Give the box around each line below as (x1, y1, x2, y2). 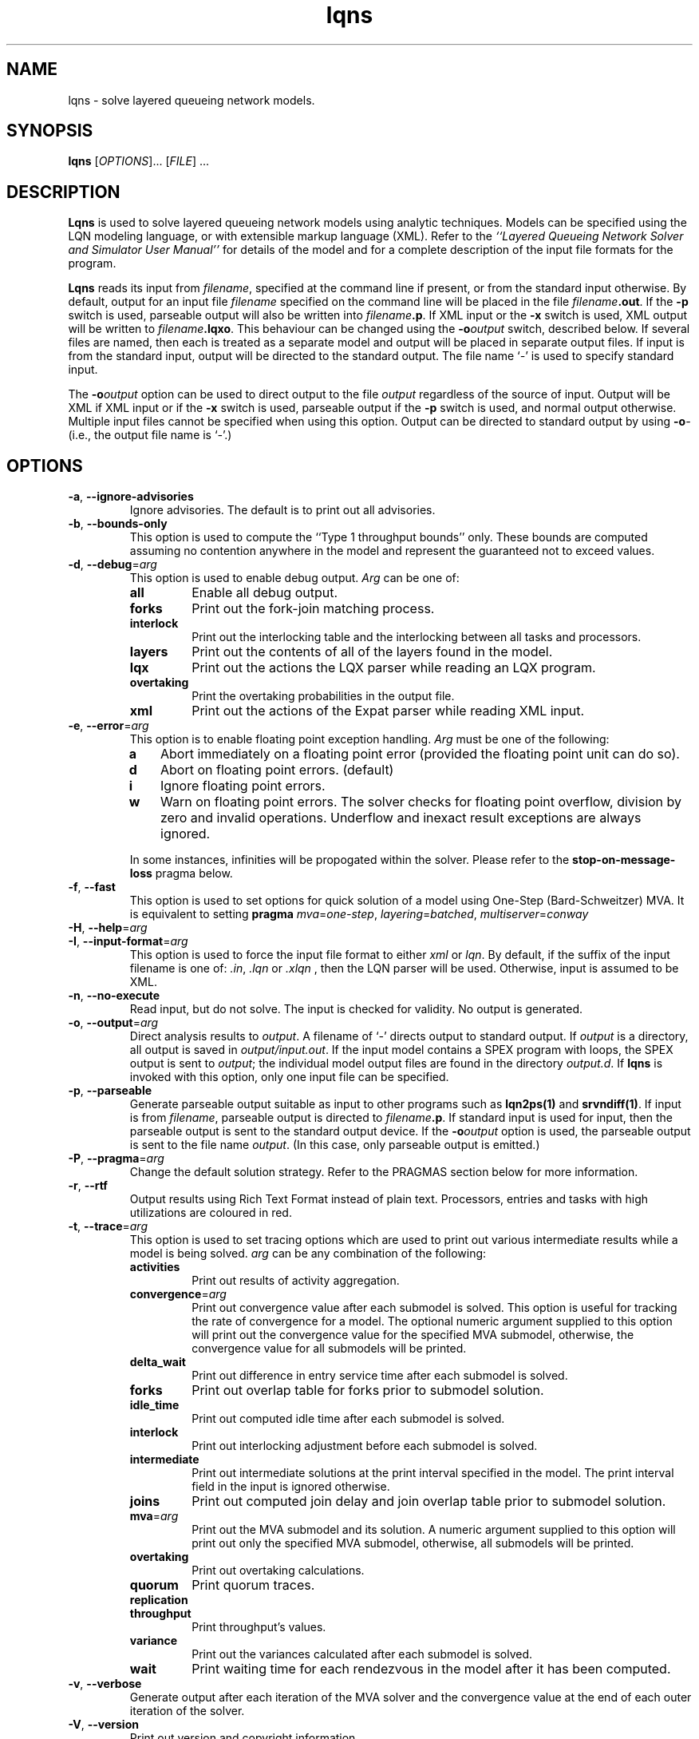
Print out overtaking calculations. (192, 1563, 365, 1578)
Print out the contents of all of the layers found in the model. (192, 644, 553, 660)
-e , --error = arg (68, 719, 149, 733)
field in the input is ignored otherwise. (192, 1480, 390, 1494)
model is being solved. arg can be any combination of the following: (129, 1246, 487, 1261)
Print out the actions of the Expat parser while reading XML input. (192, 703, 585, 719)
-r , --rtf (68, 1178, 108, 1193)
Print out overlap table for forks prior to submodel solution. (192, 1382, 544, 1399)
